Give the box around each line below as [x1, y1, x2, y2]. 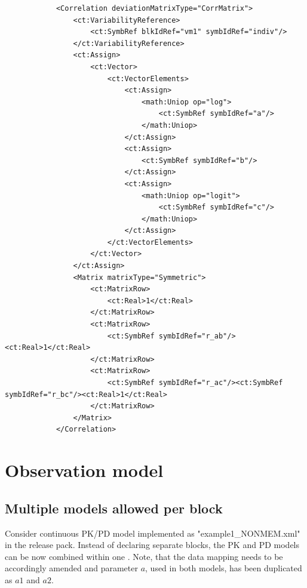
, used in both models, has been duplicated [145, 562, 302, 574]
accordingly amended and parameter [5, 562, 138, 574]
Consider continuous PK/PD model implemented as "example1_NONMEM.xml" [5, 527, 300, 539]
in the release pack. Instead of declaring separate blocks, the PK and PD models [5, 538, 300, 551]
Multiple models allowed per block [5, 498, 223, 517]
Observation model [5, 458, 164, 482]
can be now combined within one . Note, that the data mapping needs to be [5, 550, 283, 562]
